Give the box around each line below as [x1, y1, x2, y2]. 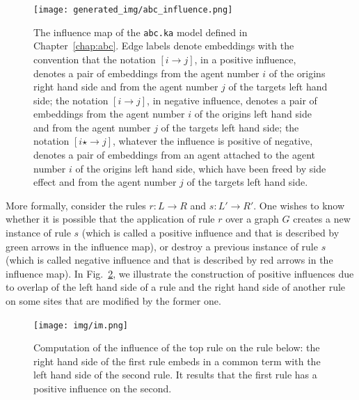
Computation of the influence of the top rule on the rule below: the [33, 340, 320, 355]
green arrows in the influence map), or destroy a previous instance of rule [6, 239, 318, 253]
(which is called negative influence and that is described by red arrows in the [6, 253, 333, 267]
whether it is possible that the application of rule [6, 211, 215, 226]
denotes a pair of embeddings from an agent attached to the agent [33, 147, 316, 162]
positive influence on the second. [33, 381, 172, 396]
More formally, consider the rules [6, 198, 146, 212]
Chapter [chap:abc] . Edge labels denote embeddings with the [33, 38, 294, 53]
